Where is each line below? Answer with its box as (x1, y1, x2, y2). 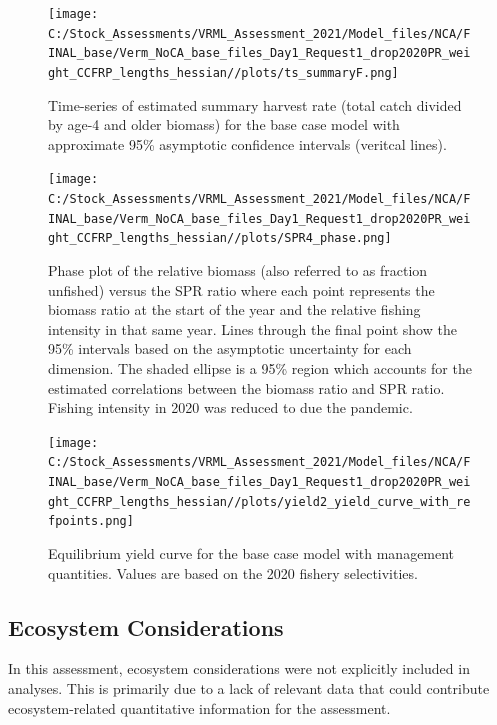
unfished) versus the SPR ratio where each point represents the (48, 279, 435, 300)
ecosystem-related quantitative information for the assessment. (8, 697, 391, 718)
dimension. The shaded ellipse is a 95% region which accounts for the (48, 358, 472, 378)
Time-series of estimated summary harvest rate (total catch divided (48, 94, 462, 115)
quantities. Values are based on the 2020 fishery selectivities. (48, 562, 418, 583)
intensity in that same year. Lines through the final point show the (48, 318, 457, 339)
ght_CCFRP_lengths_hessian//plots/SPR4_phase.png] (48, 231, 392, 246)
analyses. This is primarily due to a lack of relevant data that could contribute (8, 678, 490, 699)
